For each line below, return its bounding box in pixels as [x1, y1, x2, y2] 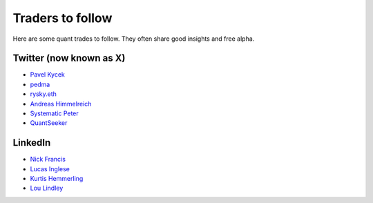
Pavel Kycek [30, 70, 65, 79]
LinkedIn [12, 137, 51, 148]
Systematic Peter [30, 109, 79, 117]
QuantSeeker [30, 119, 68, 127]
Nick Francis [30, 155, 66, 164]
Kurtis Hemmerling [30, 175, 84, 183]
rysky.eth [30, 90, 57, 98]
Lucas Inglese [30, 164, 70, 173]
